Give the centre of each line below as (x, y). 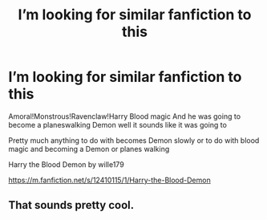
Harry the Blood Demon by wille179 (66, 164)
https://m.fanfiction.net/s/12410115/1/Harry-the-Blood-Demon (109, 180)
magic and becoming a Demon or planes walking (89, 149)
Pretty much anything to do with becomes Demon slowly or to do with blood (134, 140)
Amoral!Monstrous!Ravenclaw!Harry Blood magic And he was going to (125, 116)
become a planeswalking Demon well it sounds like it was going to (117, 124)
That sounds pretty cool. (71, 205)
